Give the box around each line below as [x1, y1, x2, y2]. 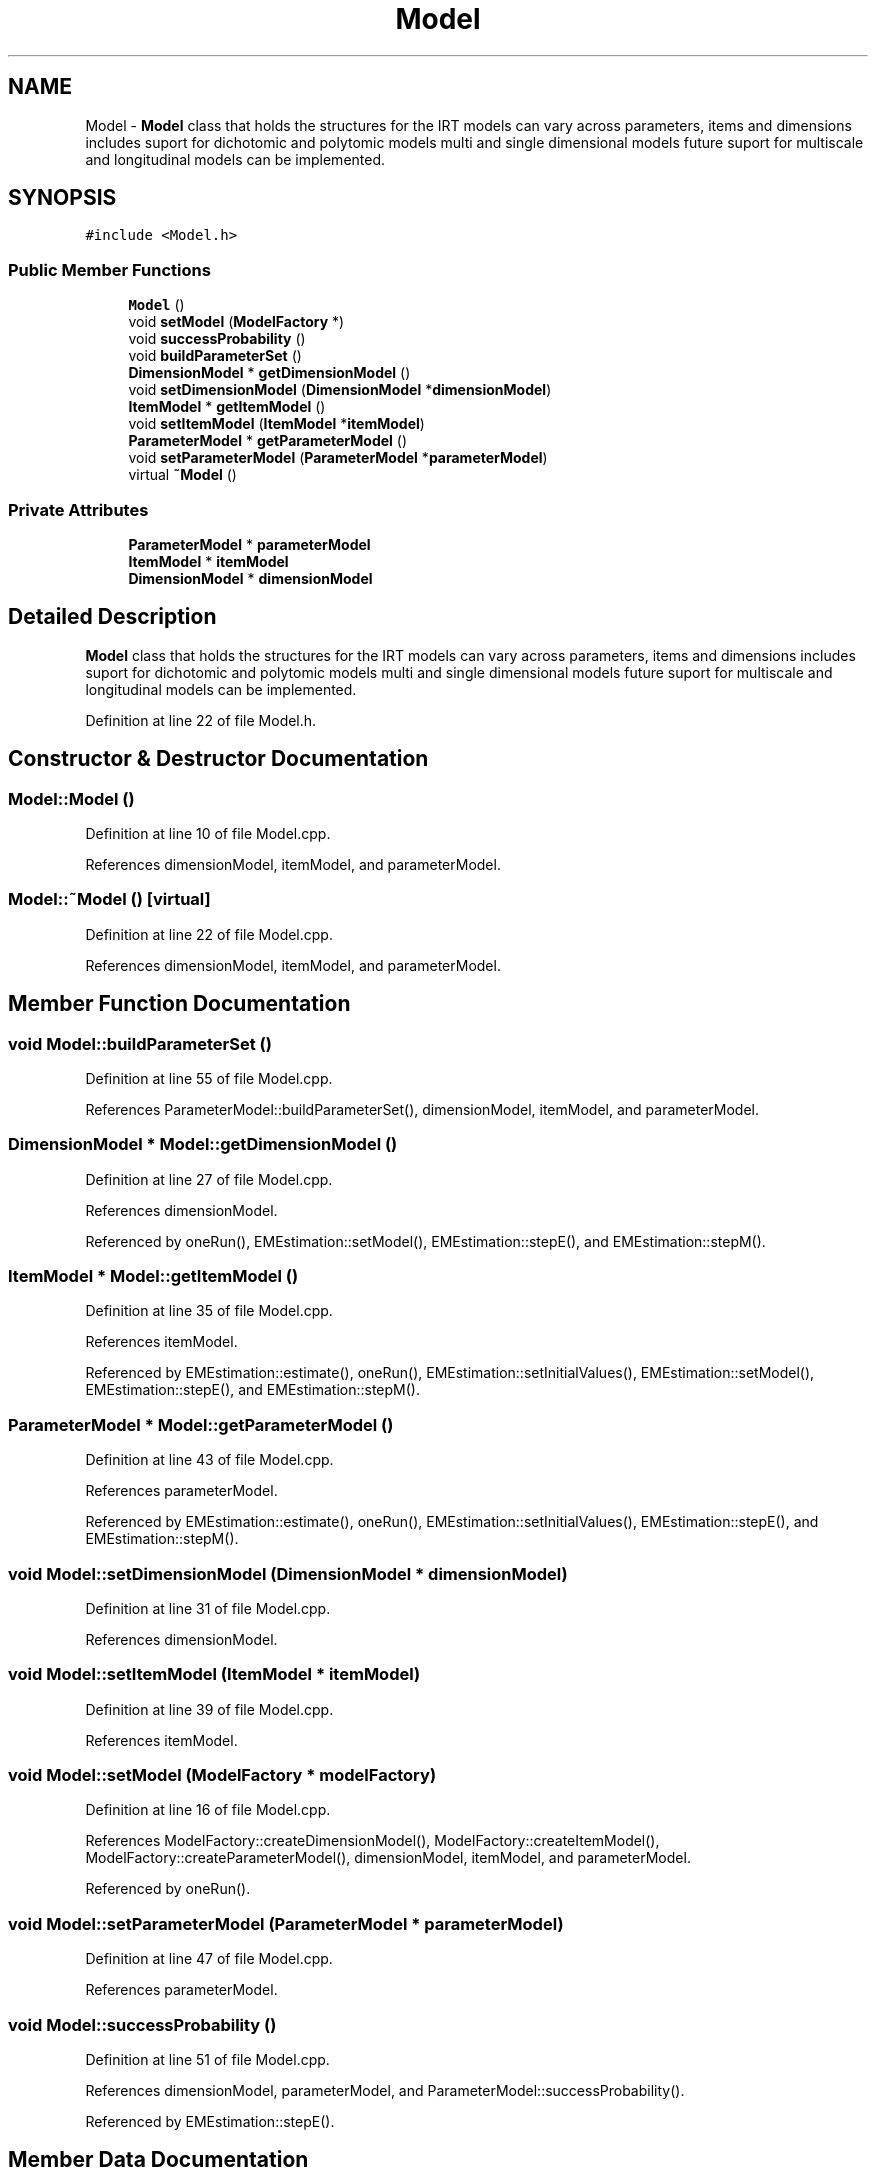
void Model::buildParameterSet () [8, 1033, 272, 1054]
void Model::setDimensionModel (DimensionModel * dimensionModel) [8, 1563, 568, 1584]
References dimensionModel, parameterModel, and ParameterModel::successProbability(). [85, 2081, 685, 2099]
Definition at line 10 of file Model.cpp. [85, 825, 331, 842]
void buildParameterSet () [128, 347, 302, 365]
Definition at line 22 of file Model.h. [85, 711, 317, 729]
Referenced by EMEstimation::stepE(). [85, 2112, 335, 2130]
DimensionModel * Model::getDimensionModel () [8, 1134, 398, 1155]
